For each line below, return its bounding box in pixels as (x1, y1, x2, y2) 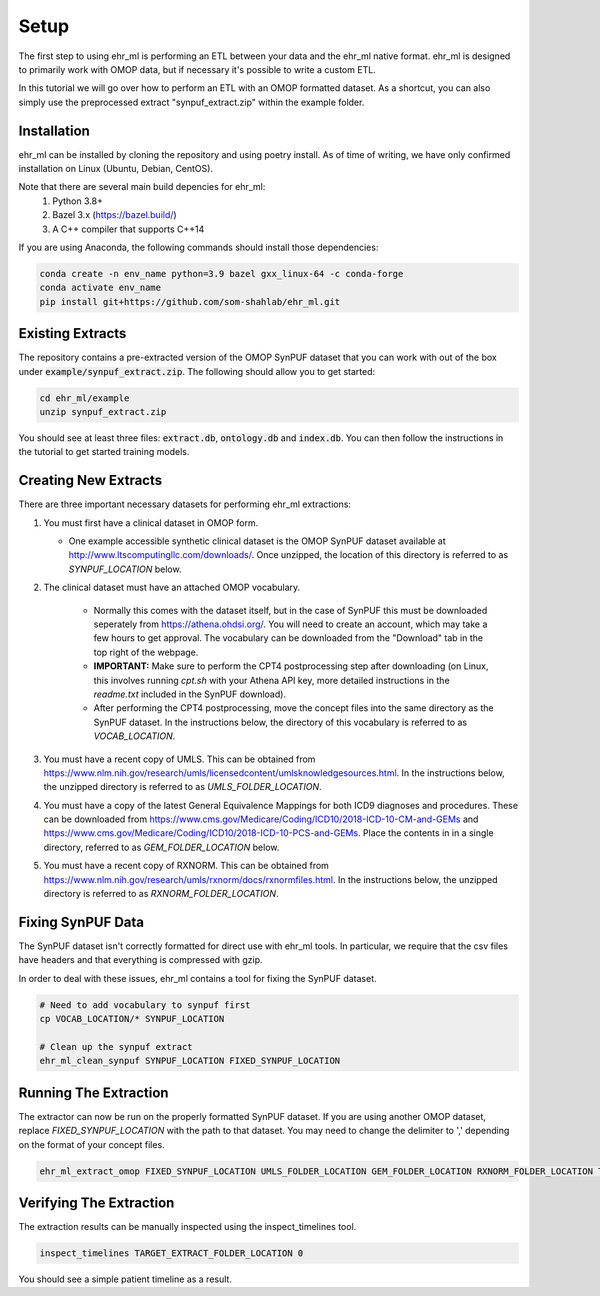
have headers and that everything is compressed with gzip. (18, 954, 264, 966)
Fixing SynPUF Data (18, 913, 145, 930)
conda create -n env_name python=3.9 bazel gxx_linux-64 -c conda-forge (39, 268, 404, 279)
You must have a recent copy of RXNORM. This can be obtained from (43, 860, 330, 872)
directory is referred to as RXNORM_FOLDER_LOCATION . (43, 888, 279, 900)
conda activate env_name (39, 282, 162, 294)
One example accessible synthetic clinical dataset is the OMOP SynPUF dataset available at (68, 535, 447, 547)
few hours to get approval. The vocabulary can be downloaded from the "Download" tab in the (93, 632, 484, 644)
